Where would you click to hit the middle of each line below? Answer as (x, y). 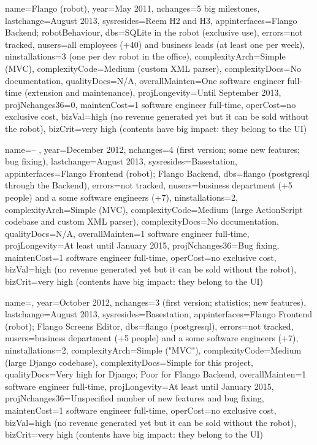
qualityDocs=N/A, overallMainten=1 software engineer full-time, (127, 233)
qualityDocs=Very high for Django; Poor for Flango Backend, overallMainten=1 (156, 374)
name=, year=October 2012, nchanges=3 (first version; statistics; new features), (156, 302)
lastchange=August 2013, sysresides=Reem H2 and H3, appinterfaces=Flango (151, 20)
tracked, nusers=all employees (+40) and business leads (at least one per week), (155, 44)
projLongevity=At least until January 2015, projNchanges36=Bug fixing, (142, 245)
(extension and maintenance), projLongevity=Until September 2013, (153, 92)
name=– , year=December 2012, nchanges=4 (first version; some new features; (152, 149)
